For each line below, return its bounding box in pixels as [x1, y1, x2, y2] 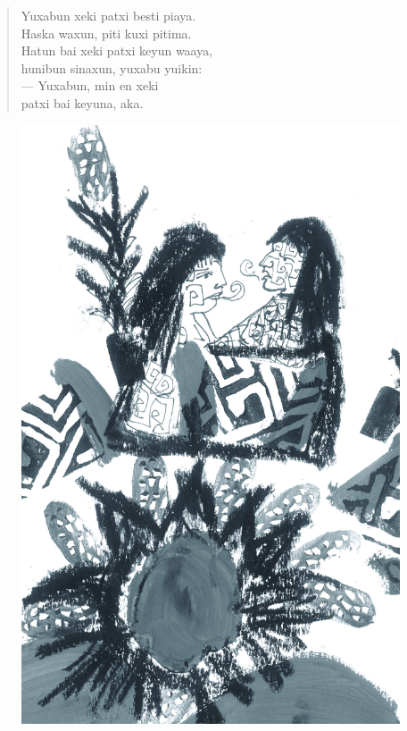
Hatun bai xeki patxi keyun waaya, [21, 41, 213, 60]
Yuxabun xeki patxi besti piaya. [21, 6, 196, 24]
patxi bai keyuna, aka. [21, 93, 144, 112]
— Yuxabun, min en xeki [21, 76, 159, 95]
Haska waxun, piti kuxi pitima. [21, 23, 192, 42]
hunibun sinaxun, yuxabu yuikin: [21, 58, 203, 77]
